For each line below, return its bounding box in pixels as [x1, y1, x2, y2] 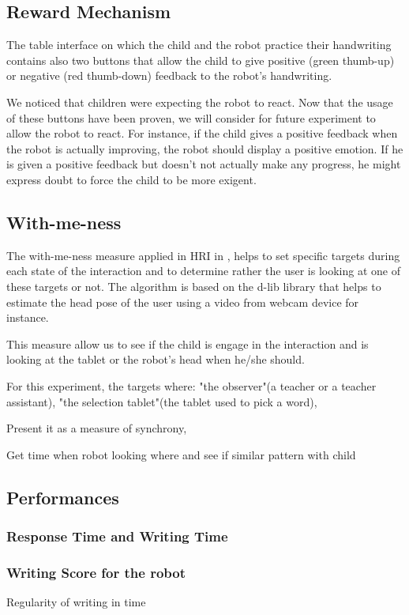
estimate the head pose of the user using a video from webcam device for [6, 293, 359, 310]
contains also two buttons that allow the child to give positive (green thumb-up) [6, 51, 395, 68]
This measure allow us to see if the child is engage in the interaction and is [6, 335, 369, 352]
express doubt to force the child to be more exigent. [6, 171, 257, 187]
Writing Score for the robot [6, 562, 186, 582]
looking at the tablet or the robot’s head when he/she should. [6, 351, 305, 368]
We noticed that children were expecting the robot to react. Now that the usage [6, 93, 393, 110]
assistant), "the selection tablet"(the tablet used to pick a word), [6, 393, 317, 409]
